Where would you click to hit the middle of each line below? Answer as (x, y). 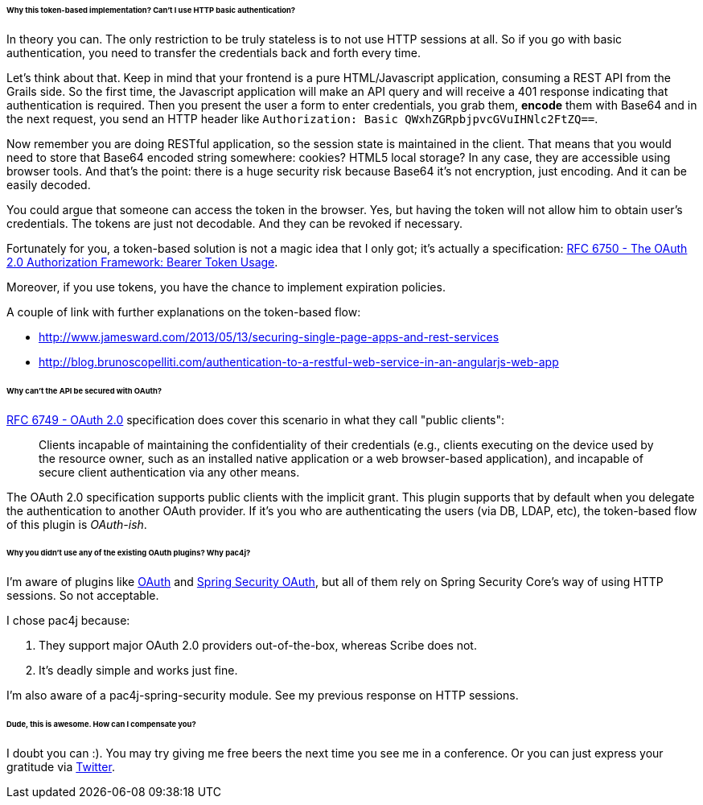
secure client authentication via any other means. (169, 472)
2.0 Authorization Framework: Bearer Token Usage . (142, 262)
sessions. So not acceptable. (83, 596)
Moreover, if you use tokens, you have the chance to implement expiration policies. (226, 287)
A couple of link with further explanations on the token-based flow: (184, 312)
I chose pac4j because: (68, 621)
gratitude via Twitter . (61, 766)
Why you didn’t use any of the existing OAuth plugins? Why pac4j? (129, 553)
